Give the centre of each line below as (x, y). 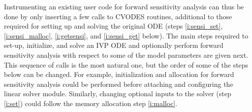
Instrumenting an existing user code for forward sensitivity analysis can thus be (124, 6)
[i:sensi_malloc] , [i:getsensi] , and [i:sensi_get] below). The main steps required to (126, 35)
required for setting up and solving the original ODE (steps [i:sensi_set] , (113, 26)
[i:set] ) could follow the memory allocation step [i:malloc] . (91, 103)
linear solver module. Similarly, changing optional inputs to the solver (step (118, 93)
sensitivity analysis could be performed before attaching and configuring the (119, 84)
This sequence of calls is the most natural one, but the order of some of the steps (126, 64)
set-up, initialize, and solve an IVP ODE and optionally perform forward (114, 45)
